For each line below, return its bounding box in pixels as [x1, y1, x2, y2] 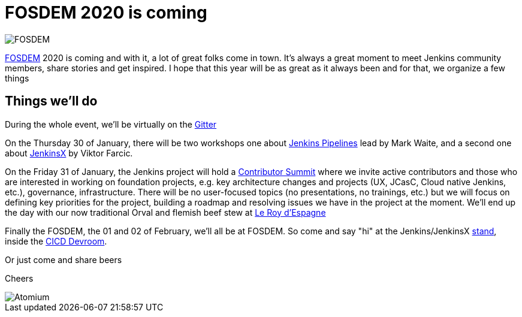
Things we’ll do [5, 93, 98, 109]
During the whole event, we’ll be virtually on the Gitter [5, 119, 217, 129]
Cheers [5, 273, 34, 283]
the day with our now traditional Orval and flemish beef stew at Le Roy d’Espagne [5, 207, 326, 218]
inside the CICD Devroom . [5, 236, 107, 246]
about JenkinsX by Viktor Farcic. [5, 147, 133, 158]
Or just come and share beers [5, 254, 122, 265]
